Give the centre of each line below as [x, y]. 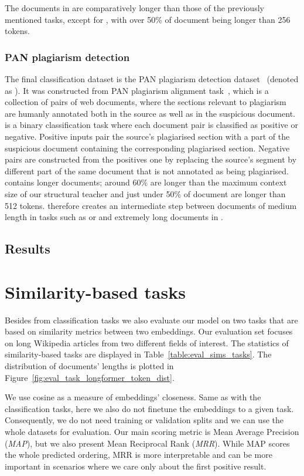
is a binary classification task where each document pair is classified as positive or [151, 125]
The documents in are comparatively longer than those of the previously [134, 8]
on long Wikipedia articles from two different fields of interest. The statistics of [147, 342]
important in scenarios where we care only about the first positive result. [136, 466]
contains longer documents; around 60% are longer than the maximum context [146, 182]
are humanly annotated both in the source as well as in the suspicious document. [150, 113]
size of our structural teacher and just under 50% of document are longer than [145, 193]
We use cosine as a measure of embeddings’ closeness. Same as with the [133, 397]
